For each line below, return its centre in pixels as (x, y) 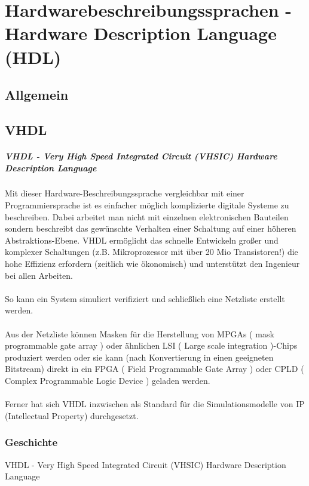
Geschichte (31, 442)
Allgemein (37, 95)
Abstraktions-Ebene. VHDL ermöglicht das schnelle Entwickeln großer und (142, 240)
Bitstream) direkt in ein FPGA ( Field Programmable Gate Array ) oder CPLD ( (154, 369)
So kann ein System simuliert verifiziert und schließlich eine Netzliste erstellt (145, 298)
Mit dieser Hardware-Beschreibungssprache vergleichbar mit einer (125, 193)
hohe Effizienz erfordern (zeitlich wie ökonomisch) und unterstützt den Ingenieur (152, 264)
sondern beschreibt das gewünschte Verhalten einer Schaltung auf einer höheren (151, 228)
